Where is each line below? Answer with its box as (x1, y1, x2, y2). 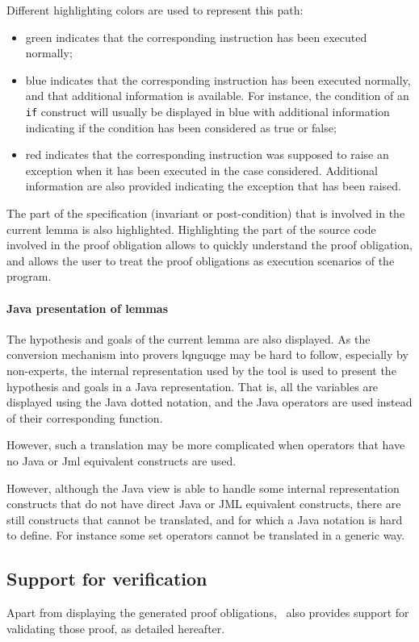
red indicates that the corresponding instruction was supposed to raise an (25, 146, 389, 163)
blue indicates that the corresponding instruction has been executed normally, (25, 71, 411, 88)
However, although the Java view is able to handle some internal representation (6, 479, 400, 496)
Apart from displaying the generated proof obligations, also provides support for (6, 604, 409, 621)
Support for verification (6, 566, 207, 591)
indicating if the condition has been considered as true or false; (25, 119, 337, 135)
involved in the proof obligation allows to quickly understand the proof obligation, (6, 236, 413, 253)
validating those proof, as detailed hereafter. (6, 619, 225, 636)
